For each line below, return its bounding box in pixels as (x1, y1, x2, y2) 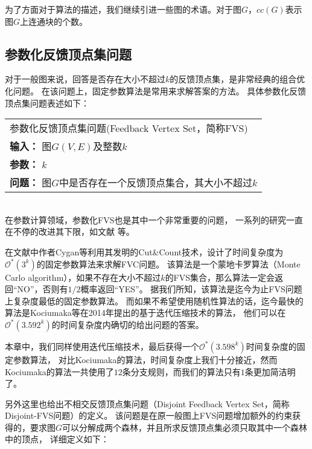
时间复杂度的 (246, 339, 297, 352)
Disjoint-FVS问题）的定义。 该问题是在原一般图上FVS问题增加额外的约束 (5, 409, 293, 422)
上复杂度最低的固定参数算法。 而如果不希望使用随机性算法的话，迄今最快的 (5, 294, 304, 307)
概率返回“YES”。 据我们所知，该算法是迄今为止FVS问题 (80, 283, 302, 295)
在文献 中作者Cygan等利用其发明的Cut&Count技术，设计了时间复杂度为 (5, 245, 284, 258)
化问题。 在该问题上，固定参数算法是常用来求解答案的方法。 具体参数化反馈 (5, 84, 307, 97)
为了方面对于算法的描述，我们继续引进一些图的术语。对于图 (5, 3, 241, 15)
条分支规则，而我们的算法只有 (122, 365, 241, 378)
